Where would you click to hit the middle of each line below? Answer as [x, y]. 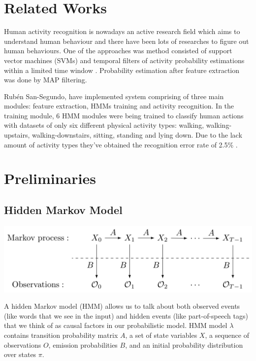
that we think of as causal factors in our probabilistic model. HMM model [116, 325]
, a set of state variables [161, 335]
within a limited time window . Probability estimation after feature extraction [122, 70]
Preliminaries [50, 178]
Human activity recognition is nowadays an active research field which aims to [122, 31]
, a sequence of [227, 335]
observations [23, 344]
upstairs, [17, 135]
